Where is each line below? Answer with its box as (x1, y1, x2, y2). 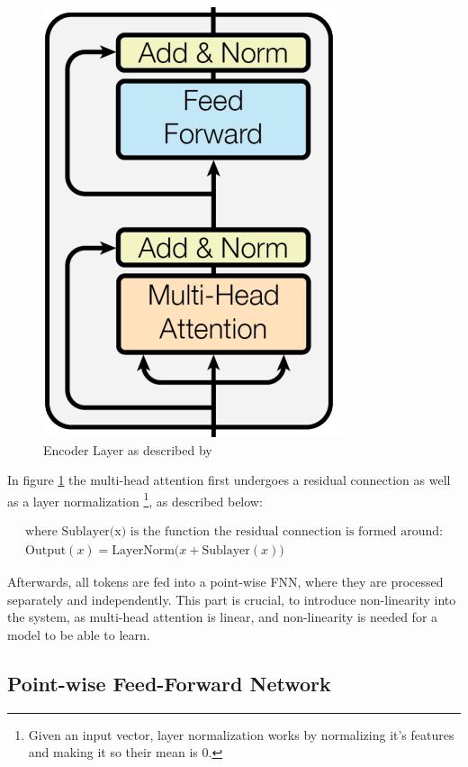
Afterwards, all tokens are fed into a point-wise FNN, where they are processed (7, 572, 444, 591)
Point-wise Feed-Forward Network (7, 669, 331, 697)
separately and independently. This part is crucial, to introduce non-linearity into (7, 589, 456, 608)
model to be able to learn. (7, 625, 150, 644)
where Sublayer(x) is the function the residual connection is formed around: (25, 525, 443, 539)
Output (25, 544, 67, 558)
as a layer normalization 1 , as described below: (7, 489, 263, 510)
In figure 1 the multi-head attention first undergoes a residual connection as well (7, 470, 451, 489)
